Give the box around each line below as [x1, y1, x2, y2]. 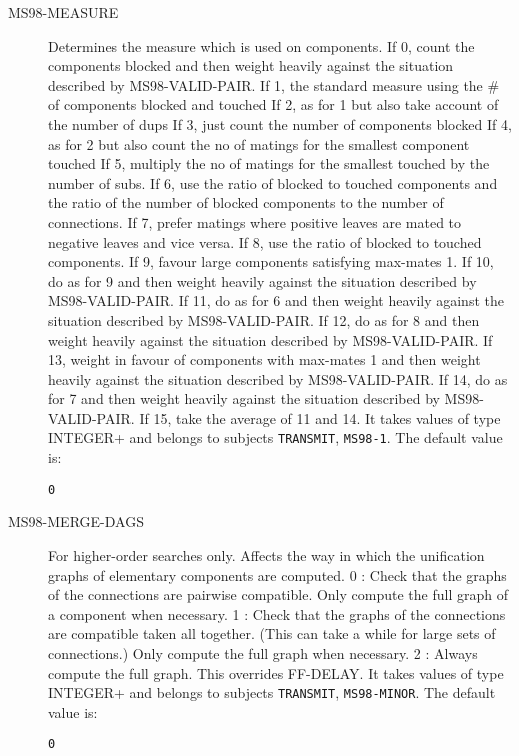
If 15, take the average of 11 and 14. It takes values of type [139, 407, 501, 428]
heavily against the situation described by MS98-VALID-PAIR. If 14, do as [48, 368, 508, 389]
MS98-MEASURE [8, 2, 119, 22]
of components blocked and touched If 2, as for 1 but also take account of [48, 94, 499, 115]
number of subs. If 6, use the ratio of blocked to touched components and [48, 172, 498, 193]
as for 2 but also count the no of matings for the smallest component [48, 133, 470, 154]
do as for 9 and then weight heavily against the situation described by [48, 270, 477, 291]
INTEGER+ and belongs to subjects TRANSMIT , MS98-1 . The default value [48, 427, 503, 448]
